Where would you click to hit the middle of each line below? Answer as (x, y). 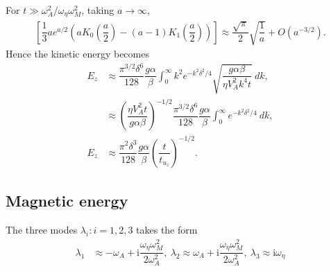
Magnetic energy (67, 201)
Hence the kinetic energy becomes (77, 54)
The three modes (42, 230)
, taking (98, 10)
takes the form (167, 230)
